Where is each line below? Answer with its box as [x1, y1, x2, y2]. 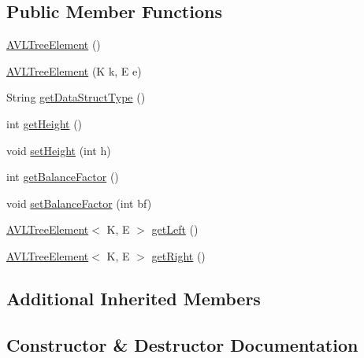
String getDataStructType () [6, 89, 146, 105]
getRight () [151, 247, 206, 264]
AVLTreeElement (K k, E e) [6, 62, 142, 79]
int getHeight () [6, 115, 83, 131]
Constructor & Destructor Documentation [6, 332, 358, 356]
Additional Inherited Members [6, 286, 261, 310]
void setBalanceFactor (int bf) [6, 194, 152, 211]
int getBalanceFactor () [6, 168, 119, 185]
